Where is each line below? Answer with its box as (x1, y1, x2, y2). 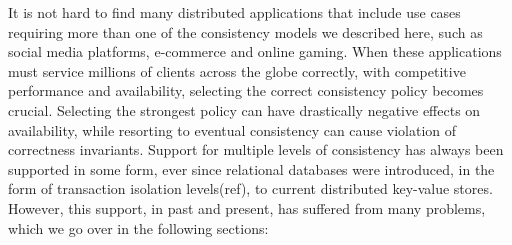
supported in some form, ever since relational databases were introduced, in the (8, 158, 495, 179)
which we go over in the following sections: (8, 217, 269, 238)
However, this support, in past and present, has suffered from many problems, (8, 197, 486, 218)
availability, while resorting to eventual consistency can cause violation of (8, 119, 456, 140)
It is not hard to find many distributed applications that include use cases (8, 2, 461, 22)
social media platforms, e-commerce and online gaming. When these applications (8, 41, 502, 62)
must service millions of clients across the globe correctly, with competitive (8, 60, 466, 81)
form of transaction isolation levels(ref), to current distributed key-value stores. (8, 178, 493, 199)
